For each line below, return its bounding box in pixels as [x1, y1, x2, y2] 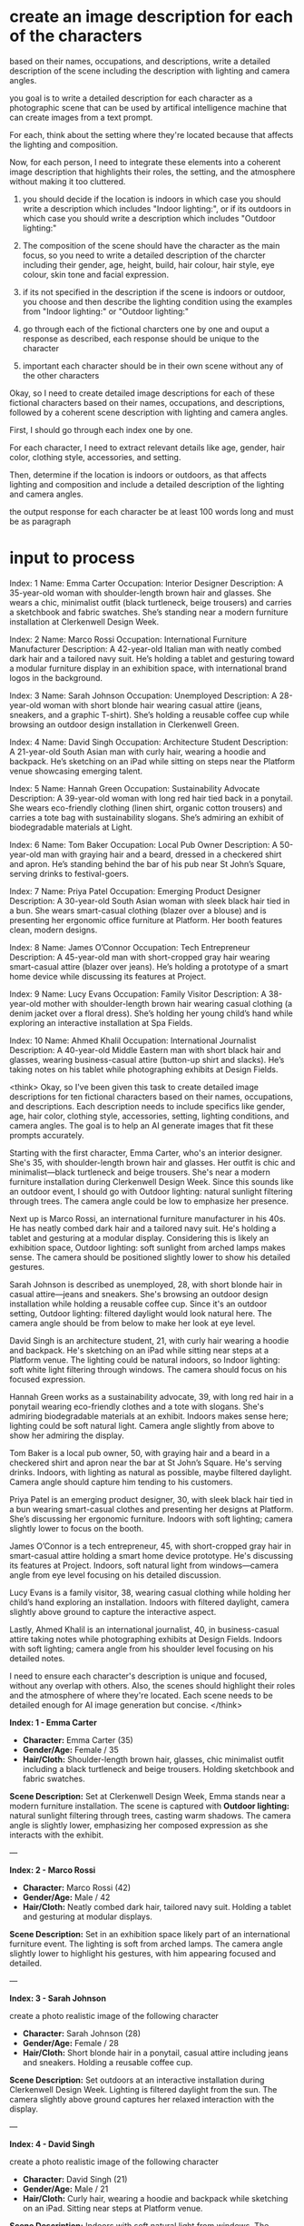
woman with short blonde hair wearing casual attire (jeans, [43, 699, 262, 710]
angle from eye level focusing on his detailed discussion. [9, 1569, 221, 1581]
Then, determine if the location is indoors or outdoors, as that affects [9, 469, 268, 480]
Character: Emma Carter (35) [22, 1734, 133, 1745]
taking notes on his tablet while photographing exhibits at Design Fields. [9, 1064, 279, 1075]
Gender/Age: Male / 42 [22, 1891, 111, 1903]
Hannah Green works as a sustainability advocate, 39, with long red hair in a [9, 1391, 294, 1402]
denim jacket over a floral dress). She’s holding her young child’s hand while [9, 1008, 293, 1019]
